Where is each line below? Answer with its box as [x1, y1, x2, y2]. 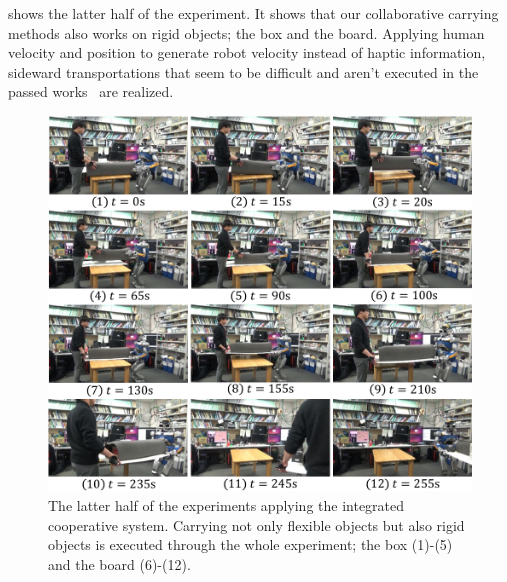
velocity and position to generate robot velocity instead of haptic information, [8, 42, 486, 63]
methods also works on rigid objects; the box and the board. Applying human [8, 22, 485, 43]
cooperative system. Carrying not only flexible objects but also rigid [48, 514, 465, 535]
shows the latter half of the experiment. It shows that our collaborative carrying [8, 3, 499, 23]
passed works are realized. [8, 81, 174, 102]
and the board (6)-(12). [48, 553, 191, 574]
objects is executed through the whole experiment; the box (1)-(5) [48, 534, 453, 555]
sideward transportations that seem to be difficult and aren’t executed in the [8, 61, 479, 82]
